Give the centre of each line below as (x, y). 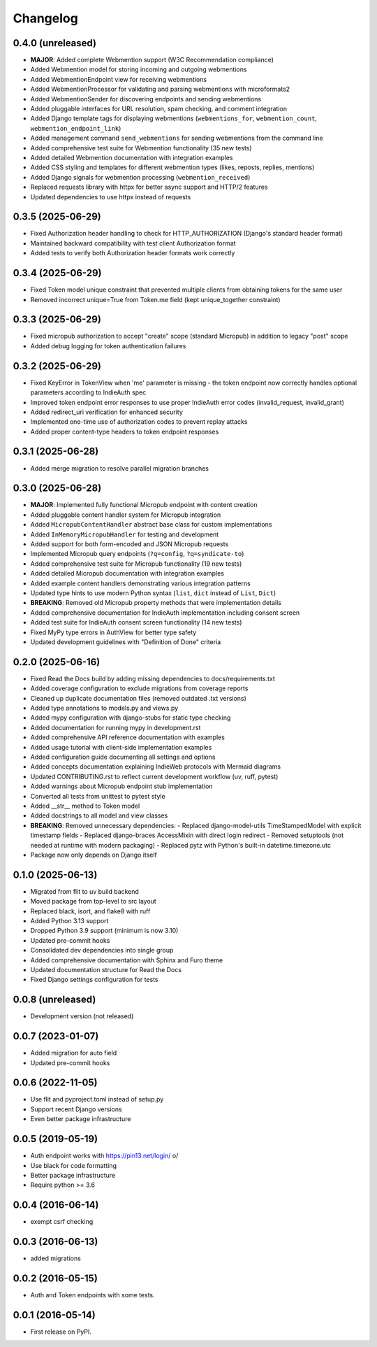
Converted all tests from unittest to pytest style (98, 796)
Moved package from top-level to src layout (93, 901)
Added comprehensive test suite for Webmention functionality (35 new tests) (141, 148)
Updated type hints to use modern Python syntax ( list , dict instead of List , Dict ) (153, 593)
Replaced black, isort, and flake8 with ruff (90, 911)
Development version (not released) (82, 1016)
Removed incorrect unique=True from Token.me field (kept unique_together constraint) (155, 299)
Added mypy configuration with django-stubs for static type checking (131, 718)
